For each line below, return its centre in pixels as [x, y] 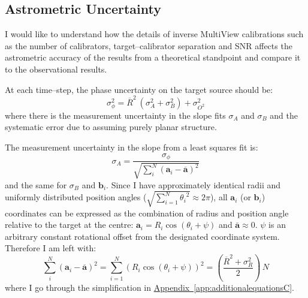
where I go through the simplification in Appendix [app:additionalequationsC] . [150, 287]
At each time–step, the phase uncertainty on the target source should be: [139, 89]
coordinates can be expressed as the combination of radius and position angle [147, 213]
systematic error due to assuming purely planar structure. [111, 127]
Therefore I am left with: [51, 248]
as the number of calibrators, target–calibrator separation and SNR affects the [149, 45]
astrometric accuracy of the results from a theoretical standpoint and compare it [153, 57]
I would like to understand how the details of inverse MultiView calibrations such [154, 34]
